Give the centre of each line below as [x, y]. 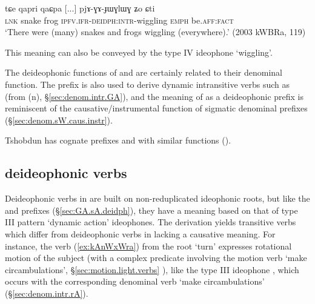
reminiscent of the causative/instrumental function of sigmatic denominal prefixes [156, 108]
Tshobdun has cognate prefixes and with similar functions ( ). [118, 140]
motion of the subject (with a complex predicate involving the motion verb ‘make [156, 258]
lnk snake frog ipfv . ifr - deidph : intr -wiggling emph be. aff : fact [119, 20]
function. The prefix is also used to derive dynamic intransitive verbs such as [148, 84]
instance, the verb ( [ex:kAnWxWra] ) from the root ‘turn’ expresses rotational [148, 246]
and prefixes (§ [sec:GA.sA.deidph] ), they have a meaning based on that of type [151, 210]
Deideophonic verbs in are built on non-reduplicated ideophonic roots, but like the [157, 198]
